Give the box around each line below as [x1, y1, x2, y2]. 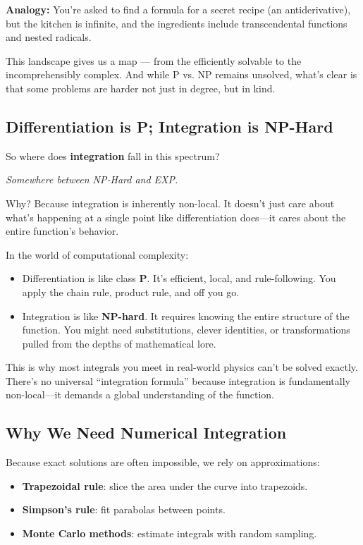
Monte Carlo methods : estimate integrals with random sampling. [22, 526, 317, 541]
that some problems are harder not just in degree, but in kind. [6, 80, 276, 95]
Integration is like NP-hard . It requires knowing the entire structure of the [22, 308, 350, 323]
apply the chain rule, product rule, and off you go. [22, 284, 240, 299]
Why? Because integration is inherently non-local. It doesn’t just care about [6, 195, 335, 210]
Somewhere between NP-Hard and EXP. [6, 172, 178, 187]
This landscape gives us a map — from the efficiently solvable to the [6, 53, 302, 68]
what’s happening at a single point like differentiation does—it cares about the [6, 209, 346, 224]
